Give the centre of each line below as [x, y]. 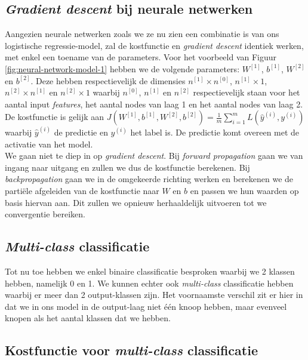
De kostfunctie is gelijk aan [55, 117]
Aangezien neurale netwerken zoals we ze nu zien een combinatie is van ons [142, 34]
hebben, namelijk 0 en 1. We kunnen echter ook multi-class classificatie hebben [149, 283]
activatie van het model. [49, 144]
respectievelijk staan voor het [247, 92]
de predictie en [81, 132]
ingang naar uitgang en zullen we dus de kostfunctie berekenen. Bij [127, 167]
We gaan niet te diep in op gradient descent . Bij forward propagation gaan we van [154, 156]
